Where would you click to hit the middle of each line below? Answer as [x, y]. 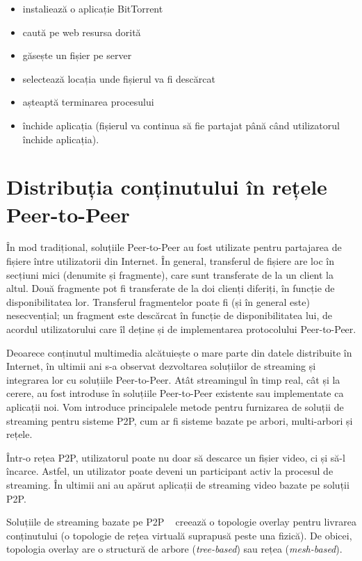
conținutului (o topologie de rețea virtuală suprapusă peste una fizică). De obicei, [179, 535]
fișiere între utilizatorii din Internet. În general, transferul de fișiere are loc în [170, 261]
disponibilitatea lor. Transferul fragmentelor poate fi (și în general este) [158, 301]
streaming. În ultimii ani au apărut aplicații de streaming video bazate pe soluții [178, 484]
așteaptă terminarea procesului [88, 102]
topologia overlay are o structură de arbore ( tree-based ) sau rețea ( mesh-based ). [174, 549]
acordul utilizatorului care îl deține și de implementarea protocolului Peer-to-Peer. [181, 329]
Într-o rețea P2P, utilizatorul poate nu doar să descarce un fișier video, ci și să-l [176, 457]
